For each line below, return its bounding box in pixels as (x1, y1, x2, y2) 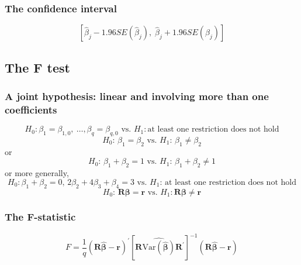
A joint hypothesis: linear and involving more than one (5, 88, 269, 103)
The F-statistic (5, 209, 76, 224)
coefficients (5, 102, 57, 116)
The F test (5, 58, 70, 76)
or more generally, (5, 167, 69, 179)
